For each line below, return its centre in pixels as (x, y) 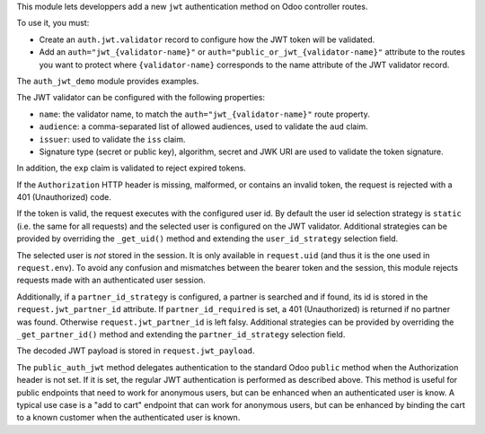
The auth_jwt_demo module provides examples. (108, 81)
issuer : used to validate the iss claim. (112, 139)
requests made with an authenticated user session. (111, 280)
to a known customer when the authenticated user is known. (128, 418)
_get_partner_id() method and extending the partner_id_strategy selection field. (181, 334)
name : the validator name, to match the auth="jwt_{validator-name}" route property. (204, 114)
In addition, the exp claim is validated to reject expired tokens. (131, 168)
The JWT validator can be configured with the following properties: (141, 98)
